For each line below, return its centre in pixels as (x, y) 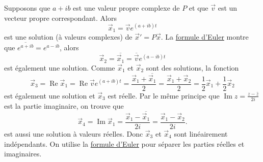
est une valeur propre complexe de (126, 8)
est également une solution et (50, 95)
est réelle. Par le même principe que (164, 95)
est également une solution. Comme (60, 67)
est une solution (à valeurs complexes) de (68, 37)
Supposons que (27, 8)
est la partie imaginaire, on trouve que (64, 105)
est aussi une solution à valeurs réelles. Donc (74, 134)
